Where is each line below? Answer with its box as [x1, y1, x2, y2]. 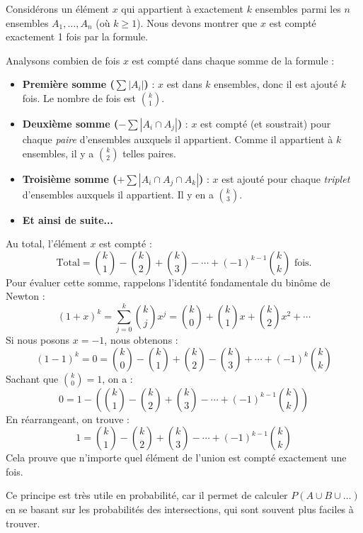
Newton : [6, 288, 45, 303]
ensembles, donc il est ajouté [214, 77, 338, 91]
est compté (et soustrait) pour [200, 116, 331, 130]
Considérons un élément [6, 1, 110, 16]
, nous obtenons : [104, 332, 178, 347]
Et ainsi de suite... [22, 212, 113, 227]
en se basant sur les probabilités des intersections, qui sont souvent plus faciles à [6, 502, 354, 517]
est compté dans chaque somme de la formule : [132, 52, 335, 67]
